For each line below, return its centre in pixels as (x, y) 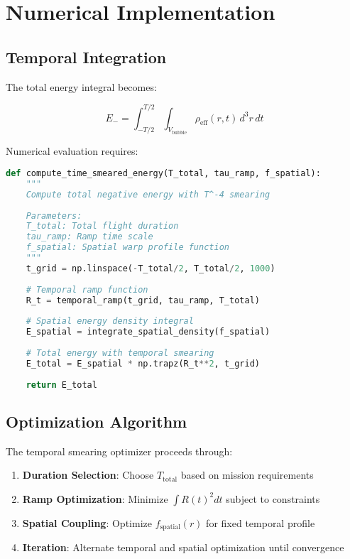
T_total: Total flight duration (102, 226)
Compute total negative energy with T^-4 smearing (148, 194)
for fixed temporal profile (261, 522)
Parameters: (54, 216)
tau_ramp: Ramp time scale (89, 237)
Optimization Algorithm (97, 421)
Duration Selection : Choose (88, 475)
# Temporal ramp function (87, 289)
